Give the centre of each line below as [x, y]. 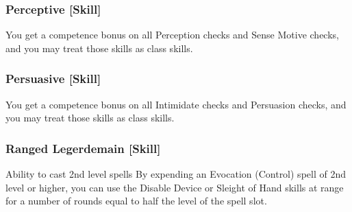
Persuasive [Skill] [53, 79]
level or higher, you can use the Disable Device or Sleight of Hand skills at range [175, 187]
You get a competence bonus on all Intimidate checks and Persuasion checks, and [176, 104]
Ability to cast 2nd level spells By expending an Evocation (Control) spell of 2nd [176, 174]
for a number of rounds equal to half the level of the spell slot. [136, 201]
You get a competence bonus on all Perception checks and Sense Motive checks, [172, 35]
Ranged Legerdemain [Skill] [83, 148]
